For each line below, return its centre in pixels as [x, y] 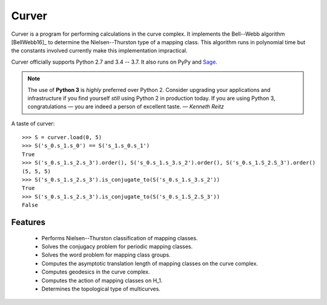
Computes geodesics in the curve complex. [96, 272]
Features [28, 222]
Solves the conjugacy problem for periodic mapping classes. [117, 246]
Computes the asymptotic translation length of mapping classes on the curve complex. [150, 263]
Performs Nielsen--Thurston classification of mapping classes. [120, 238]
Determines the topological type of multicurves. [101, 289]
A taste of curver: [33, 123]
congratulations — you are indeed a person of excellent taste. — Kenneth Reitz [126, 107]
